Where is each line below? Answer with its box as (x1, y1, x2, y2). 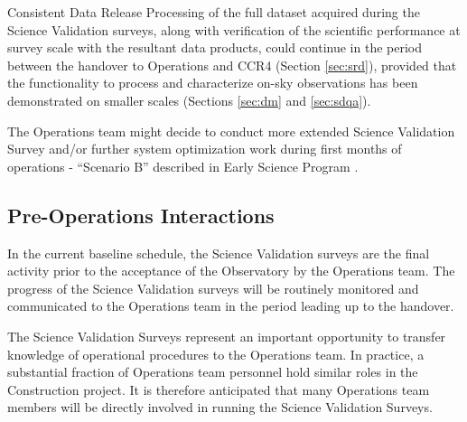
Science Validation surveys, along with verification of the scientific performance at (7, 20, 461, 39)
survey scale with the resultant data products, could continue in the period (7, 38, 422, 57)
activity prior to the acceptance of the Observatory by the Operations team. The (7, 261, 455, 280)
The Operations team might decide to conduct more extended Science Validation (7, 121, 455, 140)
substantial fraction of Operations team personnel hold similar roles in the (7, 362, 418, 381)
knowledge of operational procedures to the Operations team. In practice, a (7, 344, 425, 363)
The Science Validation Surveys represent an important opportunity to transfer (7, 326, 446, 345)
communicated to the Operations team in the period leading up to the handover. (7, 296, 454, 315)
